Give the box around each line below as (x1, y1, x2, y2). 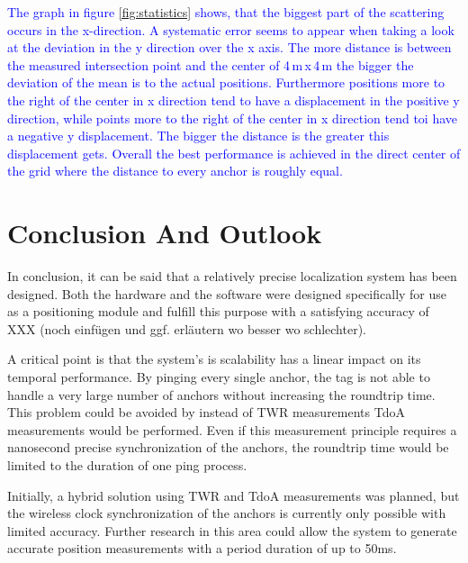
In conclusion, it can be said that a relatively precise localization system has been (7, 267, 457, 286)
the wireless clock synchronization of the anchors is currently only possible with (7, 504, 446, 522)
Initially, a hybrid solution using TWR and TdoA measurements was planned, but (7, 486, 460, 504)
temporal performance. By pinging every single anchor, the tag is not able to (7, 368, 430, 386)
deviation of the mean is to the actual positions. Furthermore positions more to (7, 73, 445, 92)
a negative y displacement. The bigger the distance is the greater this (7, 126, 390, 145)
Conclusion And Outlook (7, 214, 322, 251)
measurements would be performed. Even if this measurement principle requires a (7, 420, 457, 439)
